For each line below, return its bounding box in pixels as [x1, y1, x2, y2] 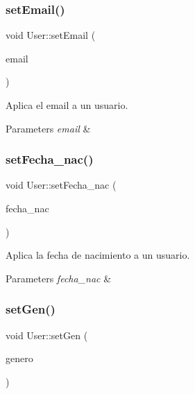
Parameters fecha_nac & [6, 271, 112, 285]
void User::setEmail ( [6, 28, 96, 42]
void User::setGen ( [6, 327, 88, 342]
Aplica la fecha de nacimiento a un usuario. [6, 248, 190, 262]
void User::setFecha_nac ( [6, 178, 117, 192]
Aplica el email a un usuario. [6, 98, 128, 112]
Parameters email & [6, 121, 91, 135]
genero [6, 351, 33, 366]
